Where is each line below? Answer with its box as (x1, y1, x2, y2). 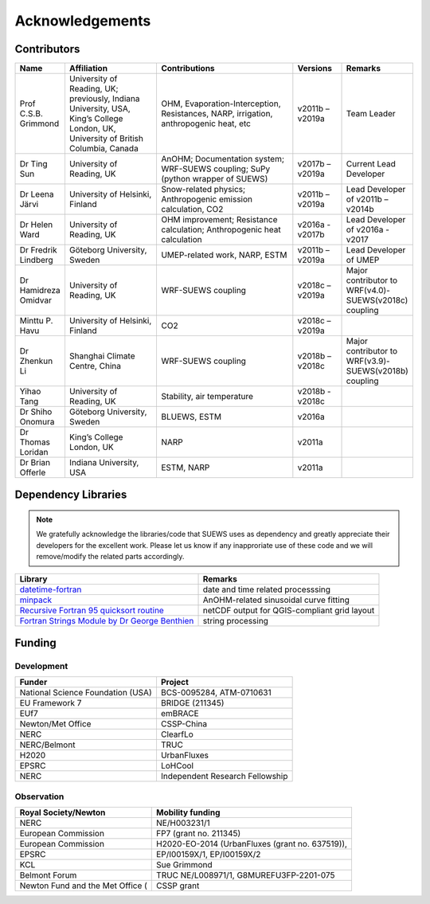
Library (19, 573, 48, 585)
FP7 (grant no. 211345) (156, 828, 241, 839)
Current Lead (346, 158, 396, 170)
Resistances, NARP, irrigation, (160, 108, 273, 119)
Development (14, 661, 68, 672)
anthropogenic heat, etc (160, 118, 251, 129)
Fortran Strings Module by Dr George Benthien (19, 615, 194, 626)
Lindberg (19, 255, 53, 266)
